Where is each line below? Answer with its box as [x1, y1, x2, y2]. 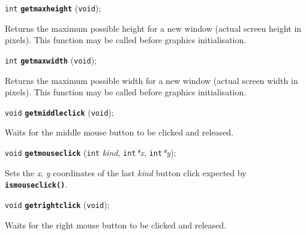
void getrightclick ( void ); [5, 198, 110, 210]
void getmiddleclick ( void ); [5, 106, 114, 118]
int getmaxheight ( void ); [5, 2, 101, 14]
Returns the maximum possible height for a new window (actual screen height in [5, 22, 302, 34]
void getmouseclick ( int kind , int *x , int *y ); [5, 146, 176, 158]
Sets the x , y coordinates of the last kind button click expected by [5, 166, 247, 179]
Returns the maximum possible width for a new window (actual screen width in [5, 74, 298, 86]
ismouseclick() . [5, 178, 68, 191]
